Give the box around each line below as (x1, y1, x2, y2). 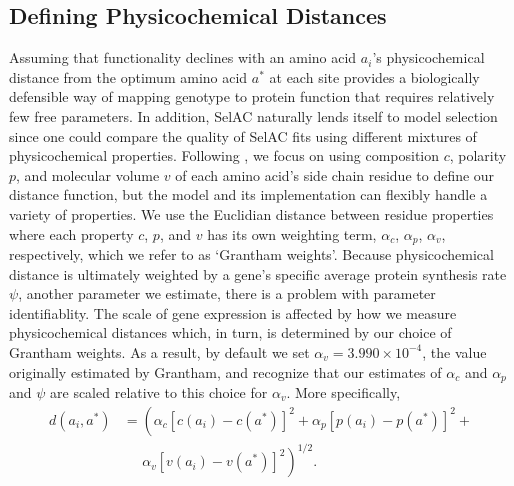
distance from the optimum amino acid (9, 66, 248, 87)
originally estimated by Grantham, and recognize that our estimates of (9, 361, 442, 382)
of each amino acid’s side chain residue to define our (175, 164, 495, 185)
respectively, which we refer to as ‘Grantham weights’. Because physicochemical (9, 244, 494, 264)
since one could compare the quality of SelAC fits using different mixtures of (9, 125, 477, 146)
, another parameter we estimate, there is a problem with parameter (18, 283, 436, 304)
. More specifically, (286, 382, 401, 403)
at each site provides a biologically (269, 66, 480, 87)
